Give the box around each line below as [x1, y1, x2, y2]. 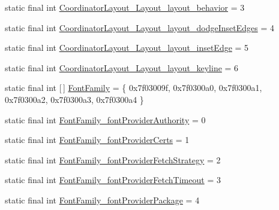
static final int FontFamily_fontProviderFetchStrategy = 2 [5, 153, 221, 166]
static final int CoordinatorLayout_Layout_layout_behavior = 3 [5, 1, 245, 13]
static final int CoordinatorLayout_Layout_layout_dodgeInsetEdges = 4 [5, 21, 274, 34]
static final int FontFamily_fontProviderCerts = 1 [5, 133, 190, 146]
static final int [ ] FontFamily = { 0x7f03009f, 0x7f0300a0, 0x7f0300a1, [5, 81, 262, 94]
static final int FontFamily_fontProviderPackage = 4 [5, 193, 200, 206]
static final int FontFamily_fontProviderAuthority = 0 [5, 113, 206, 126]
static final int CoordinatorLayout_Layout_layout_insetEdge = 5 [5, 41, 249, 54]
